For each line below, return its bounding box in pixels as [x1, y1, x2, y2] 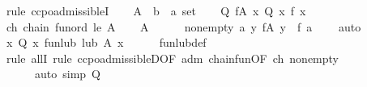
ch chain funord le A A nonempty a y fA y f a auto [6, 18, 361, 35]
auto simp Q [34, 65, 100, 82]
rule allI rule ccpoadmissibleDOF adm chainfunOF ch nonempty [6, 49, 339, 66]
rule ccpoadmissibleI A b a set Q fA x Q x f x [6, 2, 306, 19]
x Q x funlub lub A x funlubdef [6, 34, 207, 51]
